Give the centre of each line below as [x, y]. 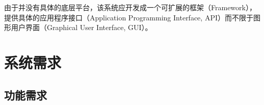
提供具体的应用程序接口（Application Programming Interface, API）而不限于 [129, 17]
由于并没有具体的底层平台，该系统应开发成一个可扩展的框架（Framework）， [130, 7]
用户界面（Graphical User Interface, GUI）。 [82, 27]
